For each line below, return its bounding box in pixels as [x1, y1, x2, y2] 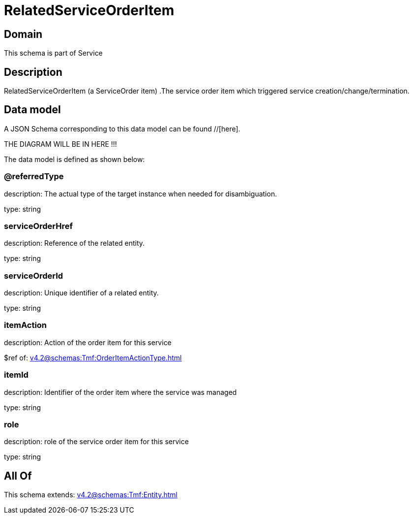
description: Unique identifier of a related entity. [4, 289, 159, 297]
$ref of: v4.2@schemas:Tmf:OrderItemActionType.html [4, 353, 182, 362]
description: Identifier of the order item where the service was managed [4, 388, 237, 396]
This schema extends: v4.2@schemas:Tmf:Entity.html [4, 490, 177, 499]
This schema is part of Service [4, 49, 103, 58]
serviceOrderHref [4, 221, 73, 231]
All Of [4, 469, 32, 482]
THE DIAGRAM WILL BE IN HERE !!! [4, 139, 117, 148]
